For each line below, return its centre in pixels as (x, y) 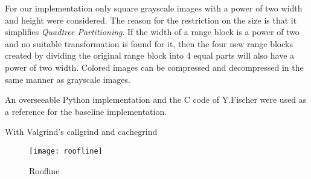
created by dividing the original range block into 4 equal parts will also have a (150, 55)
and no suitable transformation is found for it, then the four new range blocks (149, 43)
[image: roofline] (66, 151)
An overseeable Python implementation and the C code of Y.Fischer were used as (156, 99)
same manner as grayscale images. (68, 79)
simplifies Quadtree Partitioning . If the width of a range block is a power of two (152, 32)
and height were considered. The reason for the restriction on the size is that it (151, 20)
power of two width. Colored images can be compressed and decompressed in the (154, 67)
